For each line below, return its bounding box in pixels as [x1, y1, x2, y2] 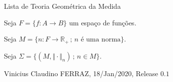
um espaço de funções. [69, 17, 137, 27]
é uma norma [80, 36, 121, 43]
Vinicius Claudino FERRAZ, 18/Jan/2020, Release [4, 68, 158, 78]
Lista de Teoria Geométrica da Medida [4, 1, 121, 11]
